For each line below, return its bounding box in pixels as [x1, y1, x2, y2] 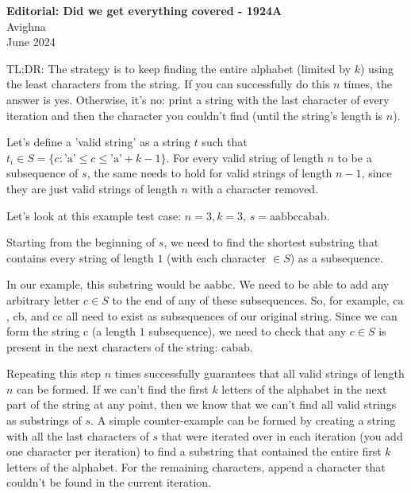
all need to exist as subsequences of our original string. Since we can [66, 307, 398, 324]
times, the [344, 76, 392, 92]
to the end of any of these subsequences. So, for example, [112, 291, 390, 308]
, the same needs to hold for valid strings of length [86, 165, 332, 181]
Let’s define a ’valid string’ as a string [6, 134, 190, 150]
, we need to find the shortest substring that [163, 234, 379, 250]
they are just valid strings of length [6, 180, 178, 196]
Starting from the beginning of [6, 234, 156, 250]
